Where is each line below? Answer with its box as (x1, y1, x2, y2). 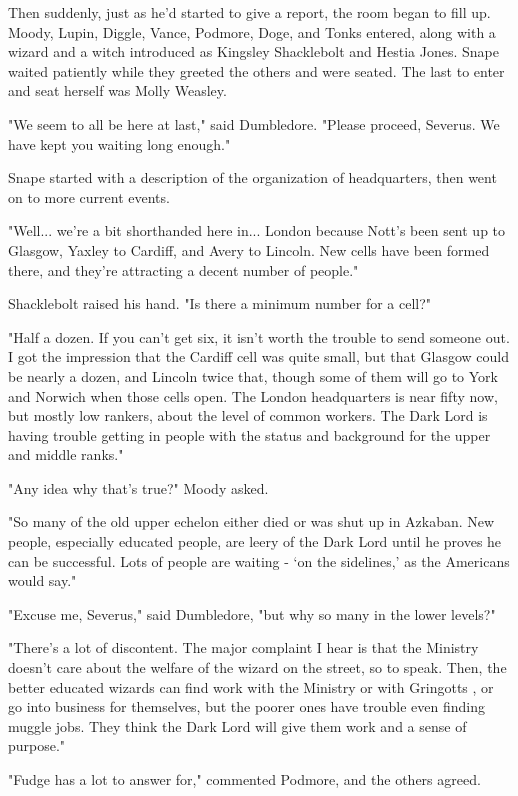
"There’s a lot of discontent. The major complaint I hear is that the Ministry (8, 637, 479, 658)
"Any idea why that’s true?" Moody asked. (8, 477, 269, 498)
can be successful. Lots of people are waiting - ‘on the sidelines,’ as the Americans (8, 550, 510, 571)
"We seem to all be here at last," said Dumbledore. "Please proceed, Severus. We (8, 113, 500, 134)
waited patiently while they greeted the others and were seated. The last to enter (8, 60, 505, 81)
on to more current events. (8, 186, 170, 207)
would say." (8, 570, 77, 591)
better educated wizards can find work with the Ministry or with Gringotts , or (8, 676, 494, 697)
